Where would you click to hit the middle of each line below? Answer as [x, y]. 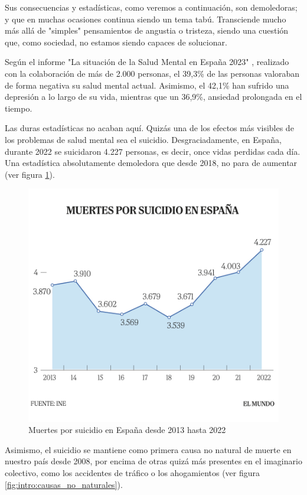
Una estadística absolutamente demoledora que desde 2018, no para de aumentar [151, 163]
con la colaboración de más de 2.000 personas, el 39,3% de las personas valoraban [152, 73]
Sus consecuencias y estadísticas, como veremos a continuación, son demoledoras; [151, 7]
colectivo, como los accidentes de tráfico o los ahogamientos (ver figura [133, 472]
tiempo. [19, 108]
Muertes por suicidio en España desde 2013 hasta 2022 [127, 430]
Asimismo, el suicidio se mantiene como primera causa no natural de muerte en [148, 449]
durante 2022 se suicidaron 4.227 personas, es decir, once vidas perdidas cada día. [153, 151]
